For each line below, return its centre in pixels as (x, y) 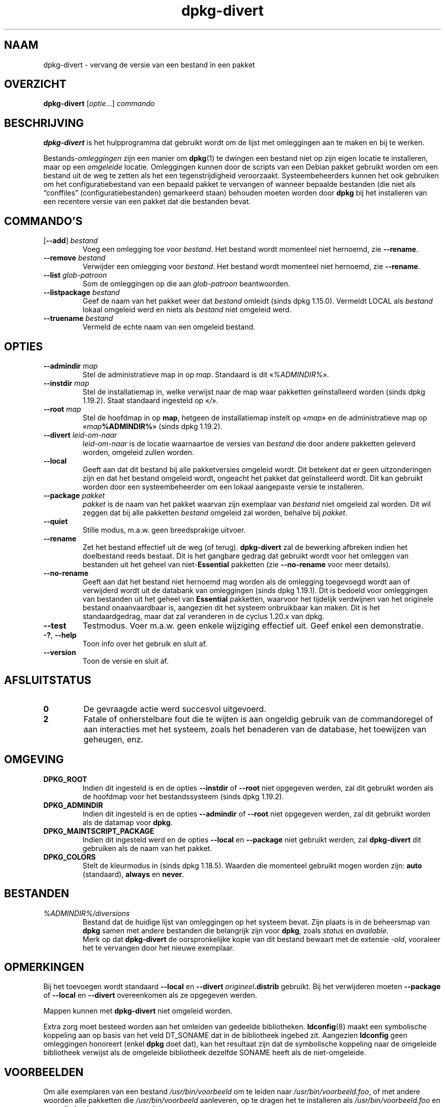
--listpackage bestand (82, 292)
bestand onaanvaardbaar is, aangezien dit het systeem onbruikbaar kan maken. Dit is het (231, 607)
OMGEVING (34, 760)
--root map (62, 409)
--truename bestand (78, 318)
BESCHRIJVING (44, 123)
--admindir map (71, 366)
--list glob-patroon (75, 275)
